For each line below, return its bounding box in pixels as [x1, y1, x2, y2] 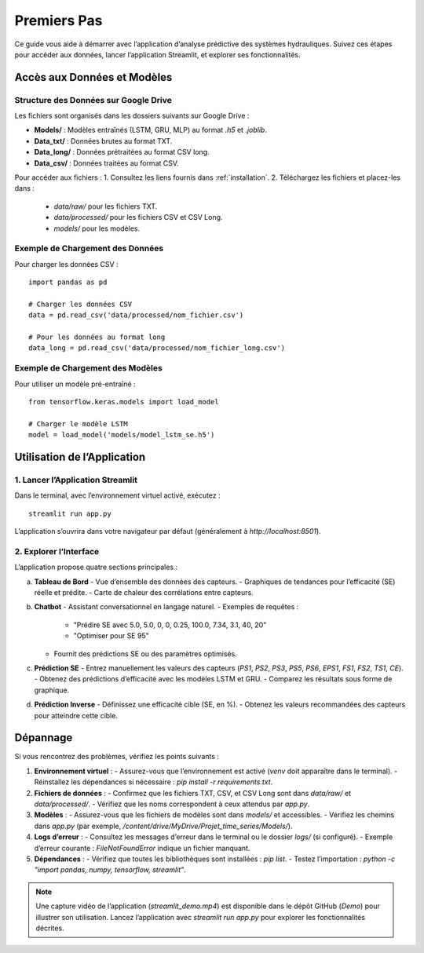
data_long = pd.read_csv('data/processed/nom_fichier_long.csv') [28, 344, 286, 352]
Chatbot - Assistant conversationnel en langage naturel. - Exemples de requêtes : [34, 602, 299, 612]
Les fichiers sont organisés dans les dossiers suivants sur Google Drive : [14, 111, 250, 121]
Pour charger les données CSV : [14, 259, 119, 268]
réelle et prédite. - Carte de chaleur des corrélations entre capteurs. [34, 588, 254, 597]
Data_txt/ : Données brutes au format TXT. [34, 136, 173, 145]
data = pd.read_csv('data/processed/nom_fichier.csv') [28, 311, 244, 319]
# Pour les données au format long [28, 333, 166, 341]
